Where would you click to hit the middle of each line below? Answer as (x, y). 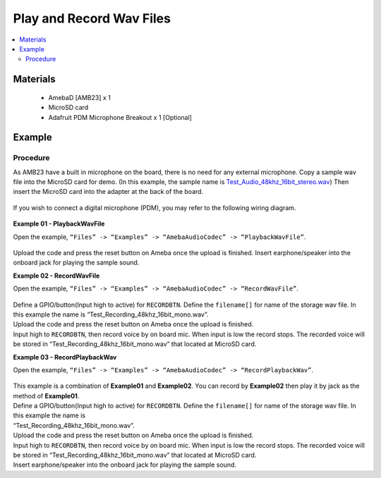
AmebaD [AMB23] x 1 (79, 97)
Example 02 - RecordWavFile (56, 276)
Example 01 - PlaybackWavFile (59, 224)
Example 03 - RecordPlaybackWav (65, 357)
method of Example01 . (46, 396)
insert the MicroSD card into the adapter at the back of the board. (108, 192)
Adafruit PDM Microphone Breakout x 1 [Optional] (120, 117)
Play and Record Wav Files (92, 18)
